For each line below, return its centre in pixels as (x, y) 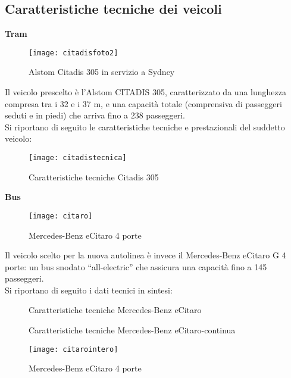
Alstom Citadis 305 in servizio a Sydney (102, 72)
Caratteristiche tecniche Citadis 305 (94, 176)
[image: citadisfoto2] (73, 53)
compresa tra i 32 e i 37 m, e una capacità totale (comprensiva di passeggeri (143, 103)
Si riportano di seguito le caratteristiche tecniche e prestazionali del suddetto (145, 126)
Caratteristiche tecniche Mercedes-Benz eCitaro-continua (132, 330)
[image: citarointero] (73, 349)
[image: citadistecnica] (78, 158)
